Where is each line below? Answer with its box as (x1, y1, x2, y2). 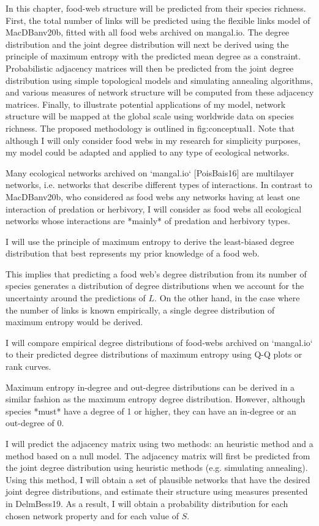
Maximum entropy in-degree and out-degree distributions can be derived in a (6, 380, 295, 393)
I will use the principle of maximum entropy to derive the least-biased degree (6, 235, 295, 247)
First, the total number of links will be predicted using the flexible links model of (6, 13, 310, 26)
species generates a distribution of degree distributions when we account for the (6, 279, 304, 292)
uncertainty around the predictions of (6, 291, 146, 304)
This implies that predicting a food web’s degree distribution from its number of (6, 267, 307, 280)
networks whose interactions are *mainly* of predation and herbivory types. (6, 214, 290, 227)
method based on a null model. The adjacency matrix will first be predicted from (6, 449, 310, 462)
